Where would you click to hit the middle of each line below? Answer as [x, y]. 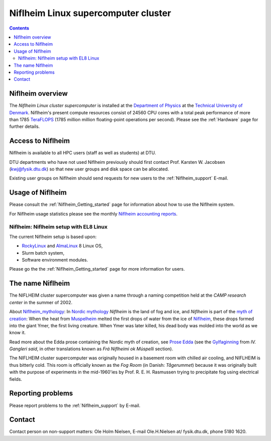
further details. [25, 127]
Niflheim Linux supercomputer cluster [90, 13]
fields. [16, 379]
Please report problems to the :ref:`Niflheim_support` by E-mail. [75, 405]
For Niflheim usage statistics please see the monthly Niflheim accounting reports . [93, 213]
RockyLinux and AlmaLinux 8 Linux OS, [62, 246]
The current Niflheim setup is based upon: [53, 237]
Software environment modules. [55, 260]
